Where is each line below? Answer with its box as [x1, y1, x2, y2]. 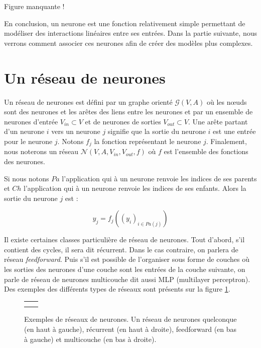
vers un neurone [51, 126, 100, 136]
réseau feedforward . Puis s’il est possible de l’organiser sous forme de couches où [4, 254, 249, 264]
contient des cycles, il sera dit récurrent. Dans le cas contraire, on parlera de [4, 244, 238, 254]
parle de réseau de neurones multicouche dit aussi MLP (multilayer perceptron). [4, 273, 250, 284]
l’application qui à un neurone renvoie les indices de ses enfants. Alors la [24, 183, 246, 193]
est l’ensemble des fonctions [164, 146, 248, 157]
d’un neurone [4, 126, 45, 136]
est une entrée [213, 126, 256, 136]
